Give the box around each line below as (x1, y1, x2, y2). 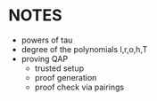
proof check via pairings (34, 82, 125, 92)
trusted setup (34, 63, 85, 74)
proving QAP (21, 53, 69, 64)
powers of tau (21, 35, 73, 45)
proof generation (34, 72, 97, 82)
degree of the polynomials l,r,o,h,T (21, 43, 148, 54)
